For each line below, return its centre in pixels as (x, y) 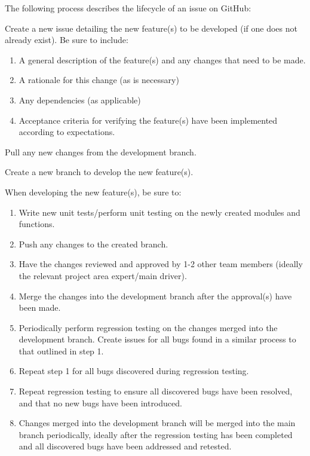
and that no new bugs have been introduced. (100, 403)
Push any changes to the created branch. (93, 244)
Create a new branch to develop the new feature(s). (99, 172)
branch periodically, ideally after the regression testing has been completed (156, 434)
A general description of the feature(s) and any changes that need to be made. (162, 59)
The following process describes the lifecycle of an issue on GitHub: (128, 8)
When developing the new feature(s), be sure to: (93, 192)
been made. (40, 307)
